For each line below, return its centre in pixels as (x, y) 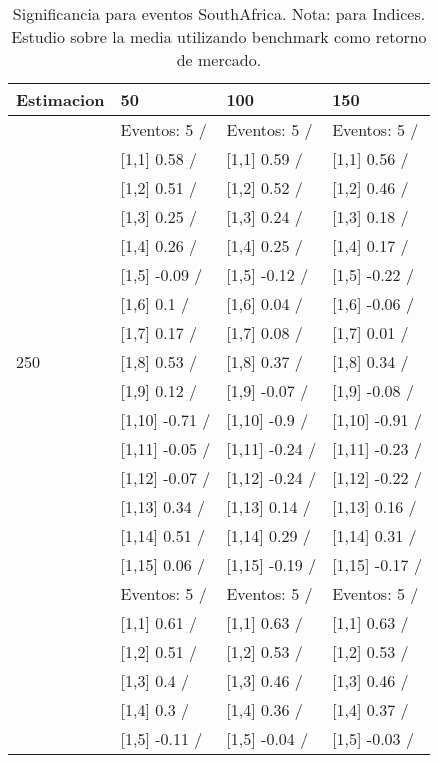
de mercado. (219, 59)
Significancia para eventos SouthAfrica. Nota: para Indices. (219, 13)
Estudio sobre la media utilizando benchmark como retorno (219, 36)
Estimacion (60, 99)
